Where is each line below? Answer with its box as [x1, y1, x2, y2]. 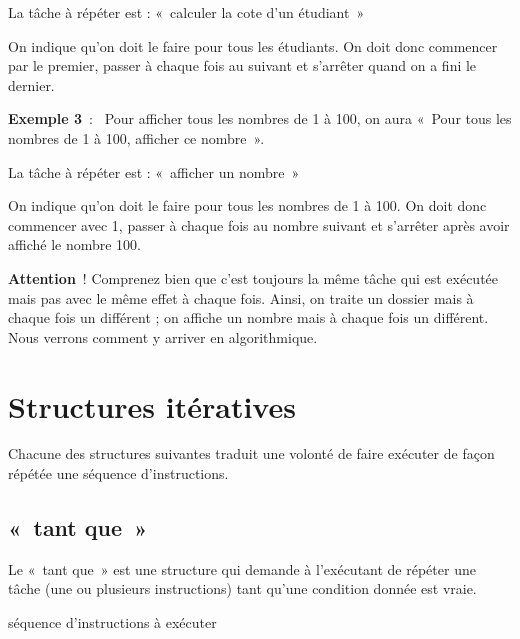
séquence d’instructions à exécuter [8, 612, 217, 633]
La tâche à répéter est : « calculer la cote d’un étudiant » [8, 2, 365, 22]
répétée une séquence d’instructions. [8, 463, 229, 484]
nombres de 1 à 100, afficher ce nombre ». [8, 127, 265, 148]
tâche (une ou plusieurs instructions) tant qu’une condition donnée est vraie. [8, 578, 477, 599]
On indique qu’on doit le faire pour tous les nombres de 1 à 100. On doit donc [8, 195, 487, 216]
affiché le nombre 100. [8, 234, 142, 255]
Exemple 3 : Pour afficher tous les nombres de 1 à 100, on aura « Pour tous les [8, 108, 512, 129]
